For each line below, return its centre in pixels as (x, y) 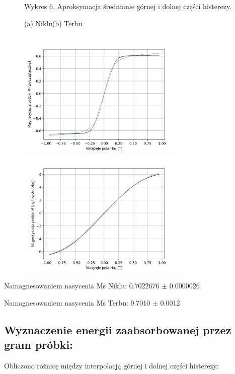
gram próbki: (38, 345)
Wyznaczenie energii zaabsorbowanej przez (118, 329)
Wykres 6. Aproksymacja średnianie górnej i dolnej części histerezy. (128, 6)
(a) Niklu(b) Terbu (53, 23)
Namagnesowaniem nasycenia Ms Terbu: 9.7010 (77, 302)
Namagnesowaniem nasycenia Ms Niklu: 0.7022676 (82, 286)
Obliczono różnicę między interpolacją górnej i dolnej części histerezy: (111, 365)
